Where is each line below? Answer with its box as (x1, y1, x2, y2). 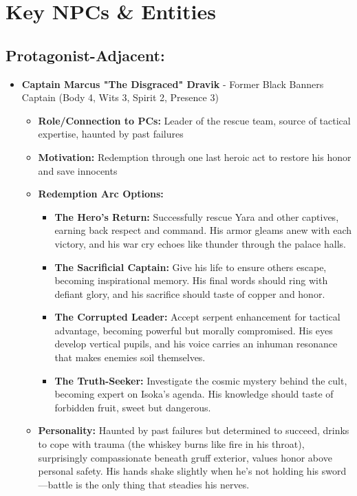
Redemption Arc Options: (38, 186, 164, 201)
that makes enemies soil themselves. (54, 350, 206, 365)
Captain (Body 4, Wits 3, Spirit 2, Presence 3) (21, 90, 219, 105)
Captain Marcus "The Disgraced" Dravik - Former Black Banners (21, 76, 324, 91)
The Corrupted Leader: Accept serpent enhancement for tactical (54, 310, 340, 324)
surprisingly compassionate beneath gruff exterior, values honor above (38, 450, 332, 464)
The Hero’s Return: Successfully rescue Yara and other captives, (54, 209, 339, 224)
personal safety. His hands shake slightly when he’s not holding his (38, 464, 319, 478)
